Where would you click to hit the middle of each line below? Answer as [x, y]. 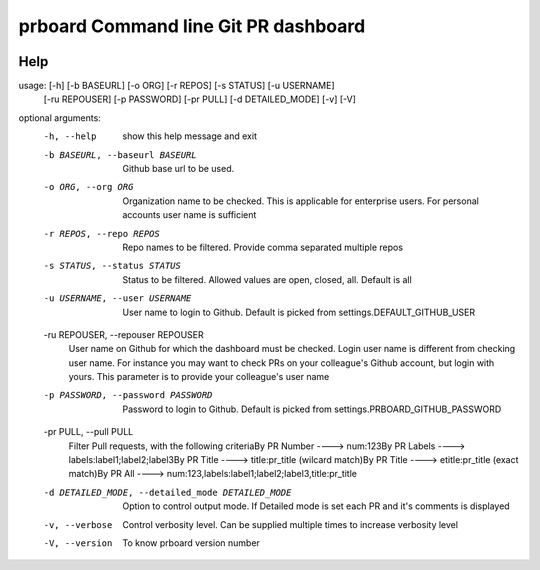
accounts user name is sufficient [189, 215]
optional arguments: [60, 117]
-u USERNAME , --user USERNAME [117, 298]
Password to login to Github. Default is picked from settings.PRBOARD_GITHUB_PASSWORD [312, 409]
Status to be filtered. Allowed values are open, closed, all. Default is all [267, 279]
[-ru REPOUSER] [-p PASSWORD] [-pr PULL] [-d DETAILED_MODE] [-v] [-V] [200, 99]
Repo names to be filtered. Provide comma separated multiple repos [263, 247]
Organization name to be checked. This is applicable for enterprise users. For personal [300, 201]
